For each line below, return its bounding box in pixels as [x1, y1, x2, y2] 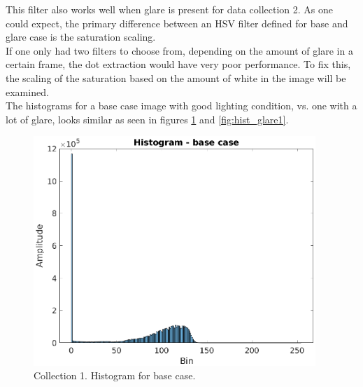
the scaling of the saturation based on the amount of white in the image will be [6, 70, 346, 85]
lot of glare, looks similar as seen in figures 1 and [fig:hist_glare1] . [6, 111, 289, 126]
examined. [6, 84, 49, 99]
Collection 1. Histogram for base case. [34, 368, 196, 383]
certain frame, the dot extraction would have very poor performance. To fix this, [6, 57, 351, 72]
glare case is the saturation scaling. [6, 29, 156, 44]
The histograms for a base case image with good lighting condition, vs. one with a [6, 98, 357, 113]
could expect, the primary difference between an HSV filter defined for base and [6, 15, 348, 30]
